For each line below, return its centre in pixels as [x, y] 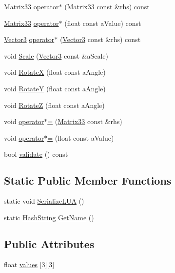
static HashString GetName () [49, 217]
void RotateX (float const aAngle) [55, 72]
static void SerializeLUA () [44, 201]
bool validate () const [36, 154]
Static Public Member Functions [88, 180]
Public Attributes [49, 243]
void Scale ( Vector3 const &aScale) [56, 55]
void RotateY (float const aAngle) [55, 88]
